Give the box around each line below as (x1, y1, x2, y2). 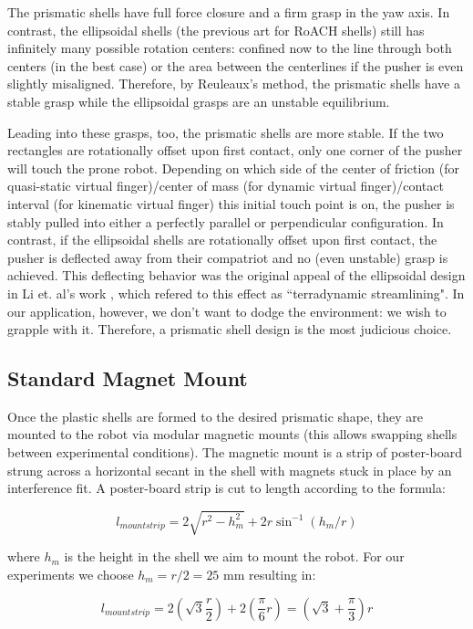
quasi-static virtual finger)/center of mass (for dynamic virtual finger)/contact (7, 176, 444, 195)
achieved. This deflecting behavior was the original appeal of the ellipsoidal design (7, 266, 466, 285)
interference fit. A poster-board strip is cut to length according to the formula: (7, 478, 446, 498)
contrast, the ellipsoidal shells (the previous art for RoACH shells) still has (7, 20, 425, 39)
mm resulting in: (223, 565, 316, 583)
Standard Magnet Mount (7, 364, 248, 393)
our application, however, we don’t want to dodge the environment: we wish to (7, 301, 447, 320)
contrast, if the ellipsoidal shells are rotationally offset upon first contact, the (7, 230, 437, 249)
